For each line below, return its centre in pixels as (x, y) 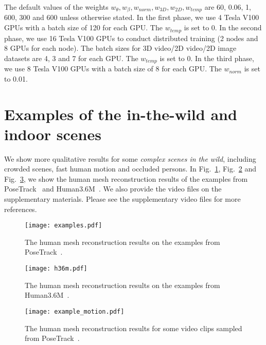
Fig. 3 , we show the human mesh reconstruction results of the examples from (126, 178)
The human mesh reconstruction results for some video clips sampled (134, 328)
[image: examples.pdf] (64, 226)
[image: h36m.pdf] (56, 269)
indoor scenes (53, 134)
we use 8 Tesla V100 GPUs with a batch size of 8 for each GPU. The (113, 69)
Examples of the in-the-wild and (121, 114)
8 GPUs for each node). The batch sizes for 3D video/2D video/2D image (120, 48)
